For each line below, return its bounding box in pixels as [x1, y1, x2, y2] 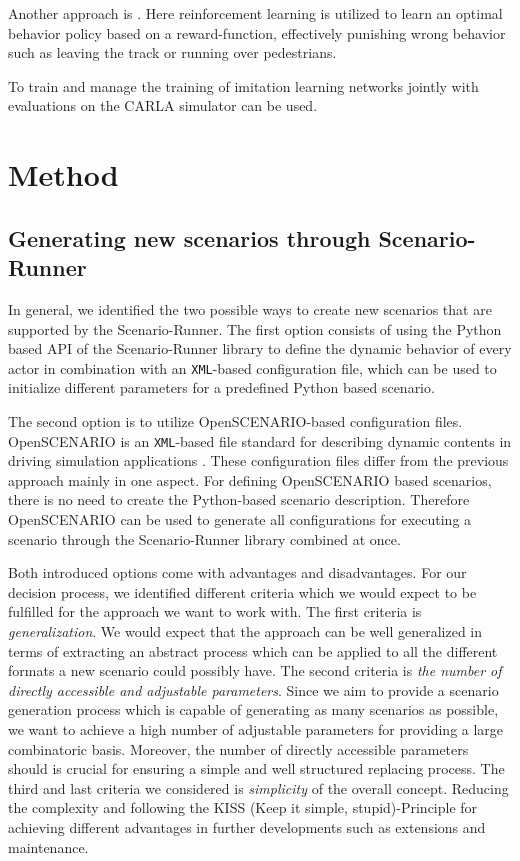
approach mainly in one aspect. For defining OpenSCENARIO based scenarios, [8, 469, 492, 490]
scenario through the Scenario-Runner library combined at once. [8, 528, 401, 549]
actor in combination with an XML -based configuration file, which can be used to [8, 357, 497, 378]
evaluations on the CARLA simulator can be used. [8, 95, 318, 116]
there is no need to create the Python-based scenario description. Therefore [8, 489, 470, 510]
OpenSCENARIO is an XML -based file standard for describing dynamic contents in [8, 430, 512, 451]
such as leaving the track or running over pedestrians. [8, 42, 337, 63]
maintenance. [8, 836, 89, 857]
